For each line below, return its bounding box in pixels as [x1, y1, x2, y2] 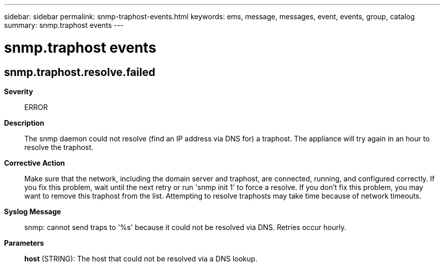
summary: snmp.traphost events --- [4, 21, 124, 29]
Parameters [4, 238, 44, 247]
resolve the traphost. [24, 142, 94, 151]
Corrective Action [4, 158, 65, 167]
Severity [4, 87, 33, 96]
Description [4, 118, 45, 127]
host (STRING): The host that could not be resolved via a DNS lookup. [24, 254, 257, 263]
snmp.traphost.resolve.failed [4, 65, 156, 79]
